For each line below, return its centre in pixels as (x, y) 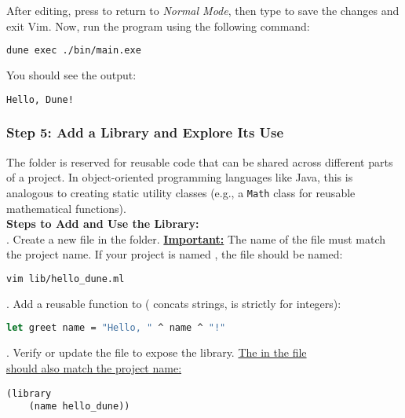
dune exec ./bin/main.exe (74, 51)
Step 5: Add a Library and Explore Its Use (145, 132)
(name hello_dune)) (79, 407)
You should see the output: (71, 75)
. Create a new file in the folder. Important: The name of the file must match (196, 238)
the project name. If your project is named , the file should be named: (175, 254)
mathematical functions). (66, 208)
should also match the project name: (94, 367)
